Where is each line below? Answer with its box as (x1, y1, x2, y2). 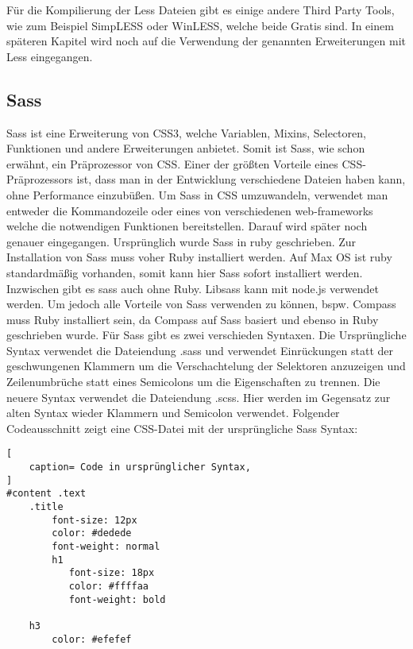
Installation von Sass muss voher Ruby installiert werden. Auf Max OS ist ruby (6, 249, 392, 265)
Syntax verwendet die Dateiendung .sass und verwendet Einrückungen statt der (6, 342, 393, 358)
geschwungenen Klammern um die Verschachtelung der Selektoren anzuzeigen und (6, 357, 406, 374)
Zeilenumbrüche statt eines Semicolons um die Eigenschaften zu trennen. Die (6, 373, 380, 390)
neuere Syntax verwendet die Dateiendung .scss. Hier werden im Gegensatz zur (6, 388, 391, 405)
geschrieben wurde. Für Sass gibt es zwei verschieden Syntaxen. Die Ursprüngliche (6, 326, 407, 343)
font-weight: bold (68, 593, 166, 605)
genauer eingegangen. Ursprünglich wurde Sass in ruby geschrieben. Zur (6, 233, 357, 249)
